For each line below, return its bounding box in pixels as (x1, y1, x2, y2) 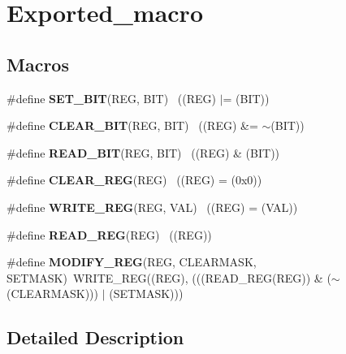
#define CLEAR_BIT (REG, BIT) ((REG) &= (6, 117, 258, 134)
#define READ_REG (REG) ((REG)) (6, 226, 212, 243)
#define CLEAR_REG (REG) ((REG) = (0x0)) (6, 171, 262, 188)
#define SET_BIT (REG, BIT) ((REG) (6, 89, 216, 106)
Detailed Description (6, 325, 184, 350)
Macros (6, 51, 69, 76)
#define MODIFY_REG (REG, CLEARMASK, (6, 253, 257, 270)
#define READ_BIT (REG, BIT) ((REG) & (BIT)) (6, 144, 280, 161)
